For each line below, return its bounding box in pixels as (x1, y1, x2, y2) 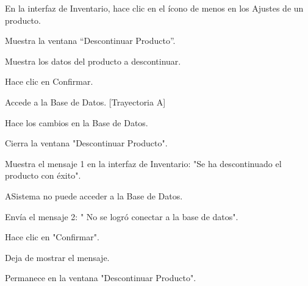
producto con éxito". (5, 169, 81, 182)
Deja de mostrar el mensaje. (5, 251, 110, 263)
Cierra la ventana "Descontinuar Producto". (5, 137, 168, 149)
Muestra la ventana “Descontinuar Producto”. (5, 34, 176, 47)
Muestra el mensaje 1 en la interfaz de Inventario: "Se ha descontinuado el (5, 157, 282, 170)
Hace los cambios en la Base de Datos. (5, 116, 148, 129)
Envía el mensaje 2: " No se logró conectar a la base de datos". (5, 210, 238, 223)
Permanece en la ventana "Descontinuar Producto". (5, 271, 196, 284)
